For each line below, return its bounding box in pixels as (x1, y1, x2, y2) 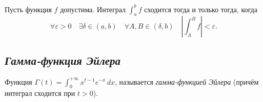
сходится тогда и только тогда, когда (144, 4, 257, 14)
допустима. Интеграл (60, 4, 126, 14)
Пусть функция (5, 4, 52, 14)
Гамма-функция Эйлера (5, 52, 121, 68)
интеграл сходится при (5, 88, 75, 98)
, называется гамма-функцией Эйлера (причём (114, 76, 259, 87)
